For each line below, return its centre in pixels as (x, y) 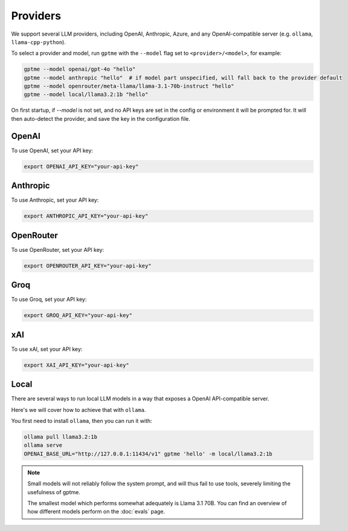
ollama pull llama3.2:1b (61, 437)
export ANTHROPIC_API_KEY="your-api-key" (86, 216)
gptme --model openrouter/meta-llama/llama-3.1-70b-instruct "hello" (129, 86)
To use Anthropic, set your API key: (55, 200)
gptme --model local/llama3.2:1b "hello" (86, 95)
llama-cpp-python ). (38, 42)
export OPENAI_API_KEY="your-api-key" (81, 166)
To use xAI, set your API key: (47, 349)
